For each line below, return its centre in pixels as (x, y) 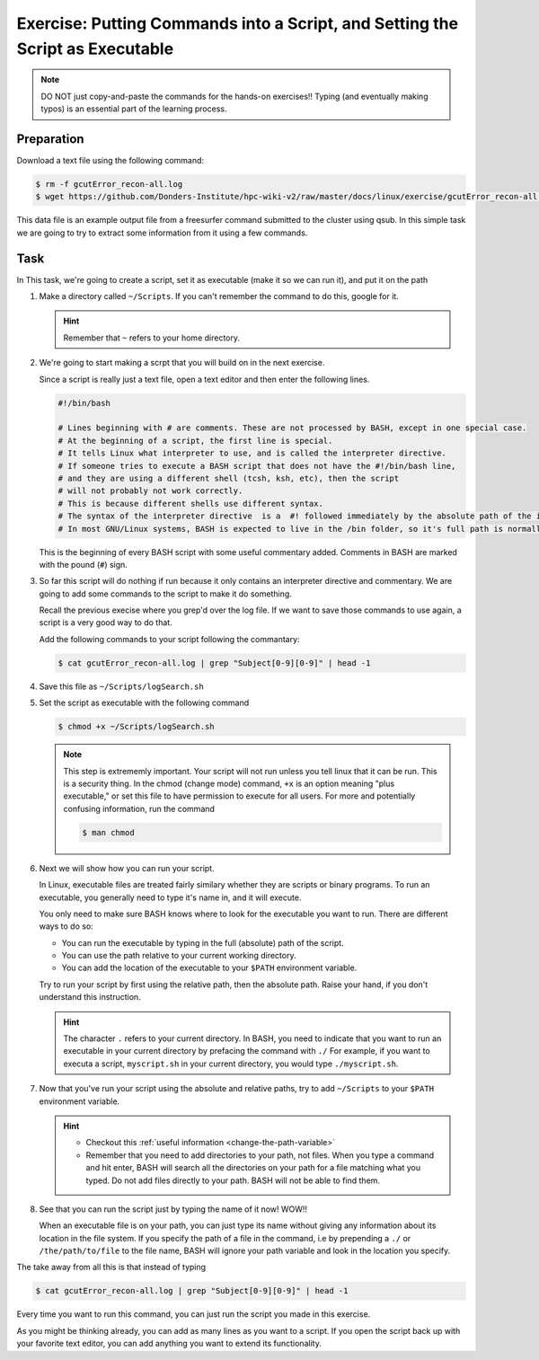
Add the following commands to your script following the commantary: (169, 639)
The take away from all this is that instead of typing (111, 1267)
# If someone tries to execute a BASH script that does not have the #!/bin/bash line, (257, 466)
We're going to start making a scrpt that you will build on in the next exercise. (182, 363)
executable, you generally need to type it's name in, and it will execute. (170, 897)
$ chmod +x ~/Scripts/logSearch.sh (136, 727)
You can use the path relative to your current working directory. (179, 956)
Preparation (50, 139)
